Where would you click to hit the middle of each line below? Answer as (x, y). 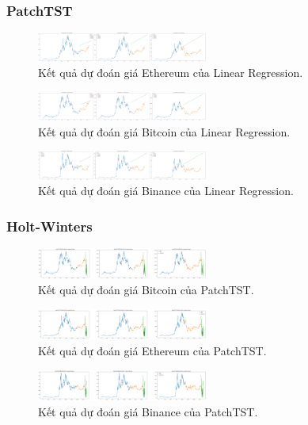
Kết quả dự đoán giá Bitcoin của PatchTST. (146, 290)
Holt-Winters (49, 226)
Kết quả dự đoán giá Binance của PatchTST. (148, 411)
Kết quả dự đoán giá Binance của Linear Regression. (166, 191)
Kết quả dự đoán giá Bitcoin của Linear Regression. (164, 131)
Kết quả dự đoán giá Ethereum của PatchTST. (152, 351)
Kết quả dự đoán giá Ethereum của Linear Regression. (171, 73)
